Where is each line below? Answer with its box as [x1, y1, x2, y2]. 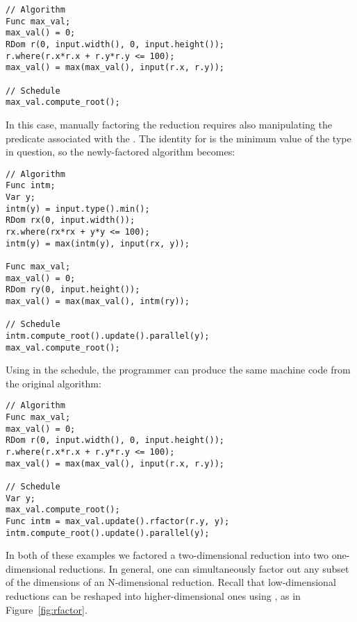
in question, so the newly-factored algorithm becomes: [6, 144, 235, 159]
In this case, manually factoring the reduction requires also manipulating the [6, 117, 332, 131]
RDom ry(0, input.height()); [6, 285, 140, 295]
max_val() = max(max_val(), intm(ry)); [6, 296, 190, 306]
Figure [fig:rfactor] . [6, 602, 88, 616]
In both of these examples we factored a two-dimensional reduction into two [6, 548, 329, 562]
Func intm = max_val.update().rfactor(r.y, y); [6, 516, 230, 526]
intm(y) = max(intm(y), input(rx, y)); [6, 238, 190, 249]
